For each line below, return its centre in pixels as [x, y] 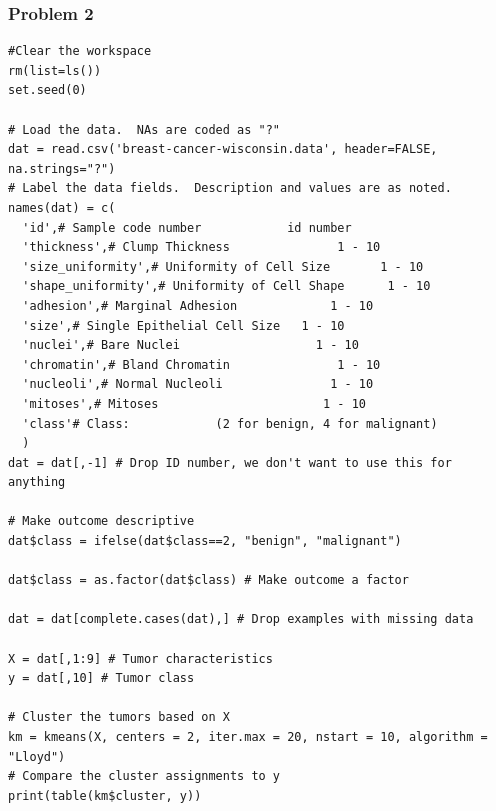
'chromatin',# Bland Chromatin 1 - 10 [201, 364]
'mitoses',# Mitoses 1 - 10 [194, 403]
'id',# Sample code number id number [187, 227]
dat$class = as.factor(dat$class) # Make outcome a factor [208, 580]
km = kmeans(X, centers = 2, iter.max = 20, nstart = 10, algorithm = [248, 737]
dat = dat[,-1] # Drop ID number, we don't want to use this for [230, 462]
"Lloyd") [37, 756]
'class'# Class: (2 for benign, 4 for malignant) [230, 423]
